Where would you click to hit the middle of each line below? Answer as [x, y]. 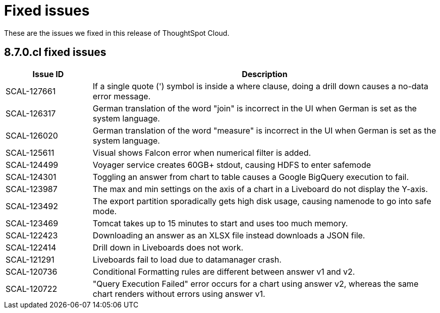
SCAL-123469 [32, 223]
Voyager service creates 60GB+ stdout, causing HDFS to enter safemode [232, 165]
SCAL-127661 [31, 91]
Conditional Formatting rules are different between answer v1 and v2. [224, 271]
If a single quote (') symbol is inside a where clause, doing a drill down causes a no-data [260, 86]
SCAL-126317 [31, 113]
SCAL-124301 [31, 177]
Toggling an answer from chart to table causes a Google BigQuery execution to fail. [251, 177]
